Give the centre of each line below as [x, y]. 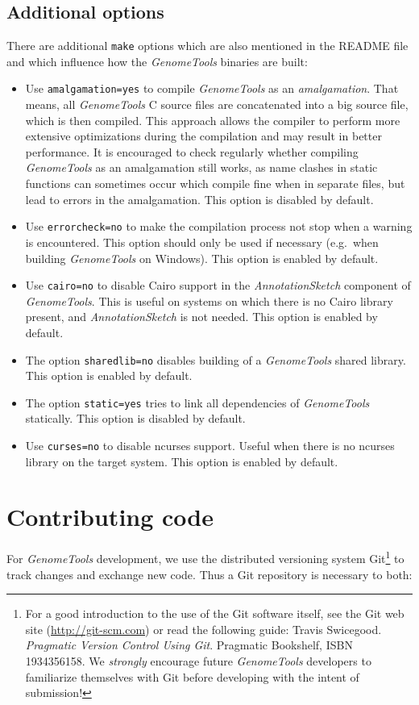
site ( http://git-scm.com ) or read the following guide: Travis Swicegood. [203, 629]
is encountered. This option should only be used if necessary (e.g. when [202, 242]
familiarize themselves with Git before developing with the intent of [192, 676]
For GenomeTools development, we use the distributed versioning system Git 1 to [205, 557]
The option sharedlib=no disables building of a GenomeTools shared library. [216, 359]
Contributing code [110, 517]
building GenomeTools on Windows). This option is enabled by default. [202, 258]
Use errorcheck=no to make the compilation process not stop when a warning [219, 226]
